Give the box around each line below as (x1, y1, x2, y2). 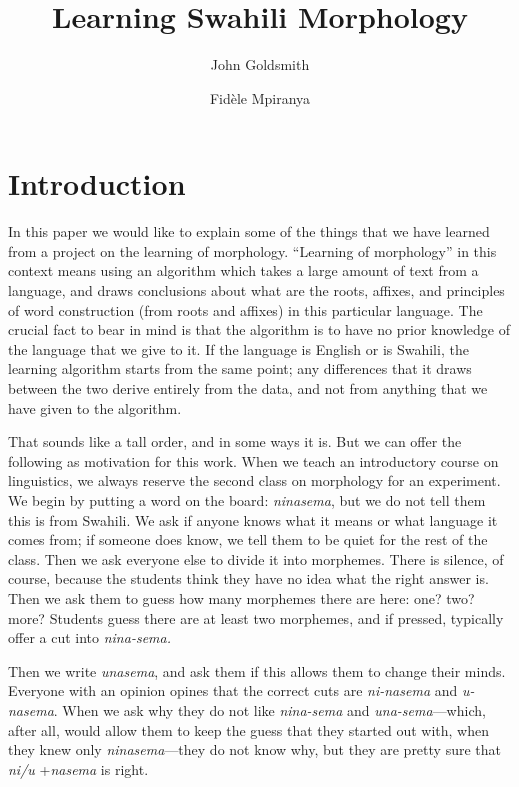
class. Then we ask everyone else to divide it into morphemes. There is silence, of (8, 548, 504, 569)
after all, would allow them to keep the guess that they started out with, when (8, 719, 489, 740)
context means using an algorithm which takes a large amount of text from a (8, 260, 479, 281)
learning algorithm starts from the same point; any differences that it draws (8, 358, 472, 379)
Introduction (8, 163, 186, 204)
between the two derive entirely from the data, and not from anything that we (8, 378, 488, 398)
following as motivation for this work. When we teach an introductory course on (8, 450, 499, 471)
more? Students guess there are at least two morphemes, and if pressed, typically (8, 607, 504, 628)
